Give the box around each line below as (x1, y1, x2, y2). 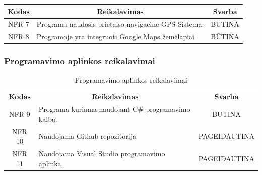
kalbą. (38, 113, 57, 124)
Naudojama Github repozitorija (38, 131, 136, 141)
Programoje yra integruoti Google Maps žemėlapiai (36, 31, 195, 42)
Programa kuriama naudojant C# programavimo (38, 104, 190, 114)
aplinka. (38, 158, 63, 168)
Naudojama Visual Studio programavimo (38, 148, 165, 159)
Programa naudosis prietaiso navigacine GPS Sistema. (36, 19, 204, 29)
